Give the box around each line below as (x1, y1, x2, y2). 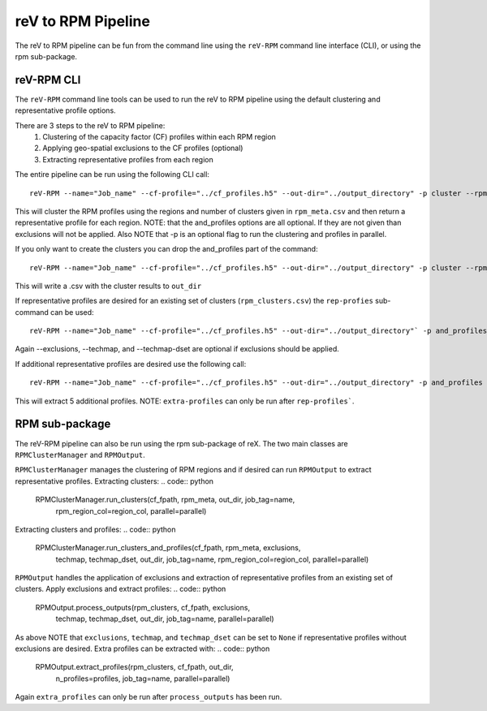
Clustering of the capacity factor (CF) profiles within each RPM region (42, 132, 276, 142)
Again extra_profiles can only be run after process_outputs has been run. (15, 692, 282, 702)
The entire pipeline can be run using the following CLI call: (15, 170, 210, 179)
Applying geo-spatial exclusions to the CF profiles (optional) (42, 143, 243, 153)
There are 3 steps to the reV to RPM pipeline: (15, 120, 166, 130)
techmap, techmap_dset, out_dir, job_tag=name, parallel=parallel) (55, 614, 275, 624)
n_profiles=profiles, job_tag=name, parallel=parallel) (55, 674, 231, 683)
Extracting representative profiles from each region (42, 154, 214, 164)
